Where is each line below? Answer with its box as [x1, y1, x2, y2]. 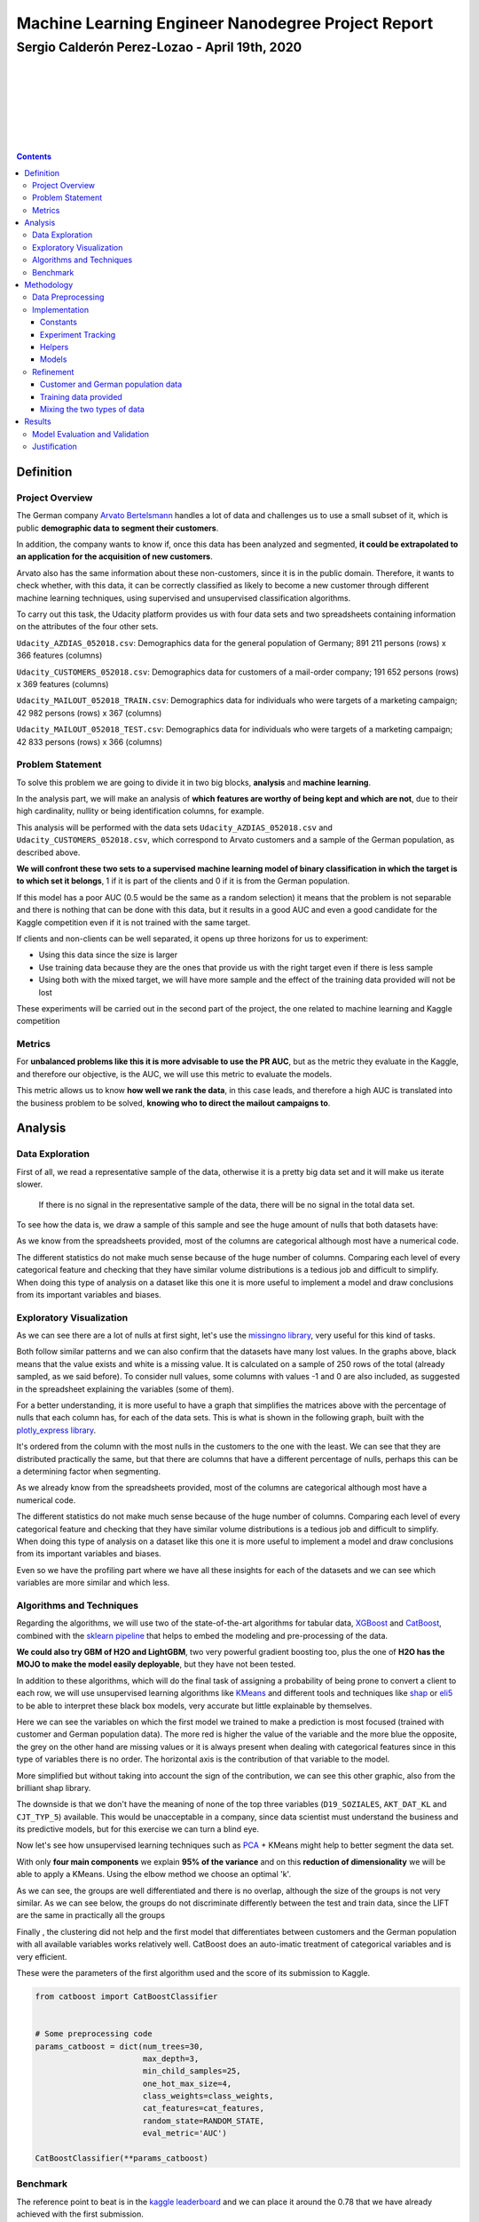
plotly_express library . [16, 1425, 97, 1435]
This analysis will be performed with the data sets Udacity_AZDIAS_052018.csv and [16, 822, 333, 833]
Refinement [32, 366, 75, 377]
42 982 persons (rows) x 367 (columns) [16, 707, 162, 718]
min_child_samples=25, [142, 2066, 241, 2076]
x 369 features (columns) [16, 678, 109, 689]
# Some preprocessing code [35, 2029, 153, 2039]
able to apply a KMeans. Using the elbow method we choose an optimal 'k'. [16, 1869, 292, 1880]
